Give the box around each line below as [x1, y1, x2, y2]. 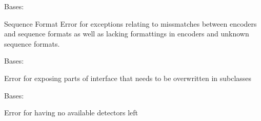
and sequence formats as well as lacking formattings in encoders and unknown [4, 28, 249, 39]
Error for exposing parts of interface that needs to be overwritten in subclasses [4, 72, 252, 83]
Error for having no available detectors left [4, 107, 138, 118]
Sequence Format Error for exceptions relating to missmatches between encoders [4, 18, 257, 29]
